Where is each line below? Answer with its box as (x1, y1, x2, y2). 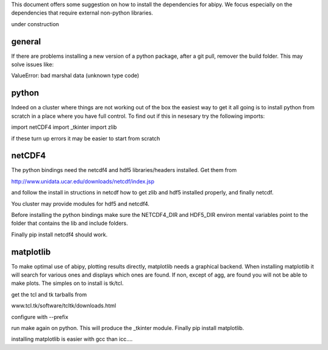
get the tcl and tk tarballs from (11, 290, 87, 298)
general (11, 36, 41, 47)
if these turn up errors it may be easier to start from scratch (11, 134, 160, 142)
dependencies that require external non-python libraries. (11, 9, 153, 16)
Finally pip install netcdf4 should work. (11, 231, 108, 238)
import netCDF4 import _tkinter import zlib (11, 123, 117, 131)
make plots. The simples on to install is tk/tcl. (11, 280, 124, 287)
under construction (11, 20, 60, 27)
